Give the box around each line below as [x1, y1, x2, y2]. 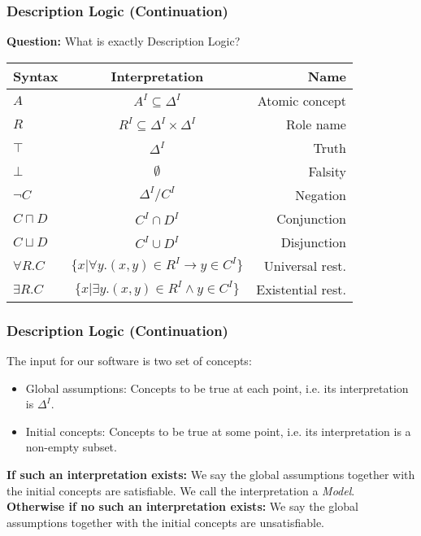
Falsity [308, 161, 346, 181]
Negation [295, 185, 346, 204]
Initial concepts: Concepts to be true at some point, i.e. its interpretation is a [25, 422, 411, 439]
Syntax [13, 66, 59, 85]
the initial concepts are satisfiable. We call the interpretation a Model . [7, 482, 355, 499]
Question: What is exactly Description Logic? [7, 33, 241, 50]
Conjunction [276, 208, 346, 228]
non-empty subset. [25, 438, 117, 455]
